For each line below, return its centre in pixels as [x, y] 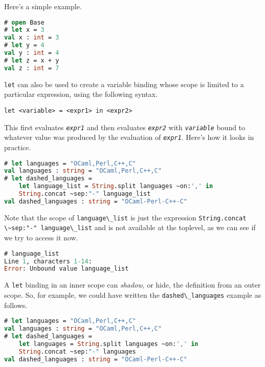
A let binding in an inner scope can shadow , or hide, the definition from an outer [132, 285]
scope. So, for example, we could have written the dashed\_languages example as [133, 294]
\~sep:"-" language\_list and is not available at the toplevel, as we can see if [130, 227]
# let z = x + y [32, 60]
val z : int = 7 [32, 68]
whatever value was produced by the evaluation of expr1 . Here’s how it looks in [129, 137]
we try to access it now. [41, 238]
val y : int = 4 [32, 53]
